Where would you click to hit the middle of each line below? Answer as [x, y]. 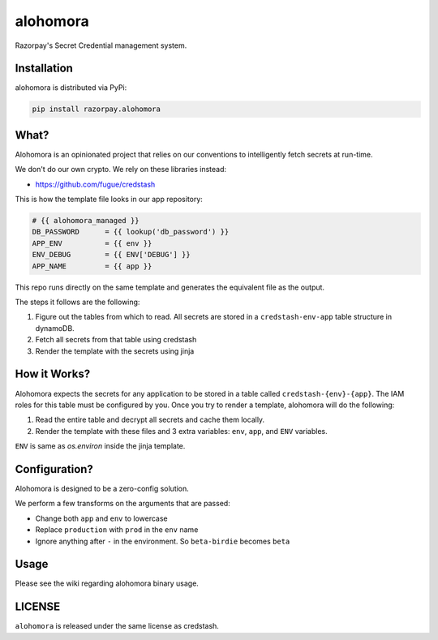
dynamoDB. [55, 328]
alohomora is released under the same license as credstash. [117, 626]
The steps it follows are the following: [77, 302]
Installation [44, 69]
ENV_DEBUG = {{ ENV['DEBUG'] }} [111, 255]
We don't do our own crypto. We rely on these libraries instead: [121, 170]
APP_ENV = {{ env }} [92, 243]
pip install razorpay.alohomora [97, 109]
